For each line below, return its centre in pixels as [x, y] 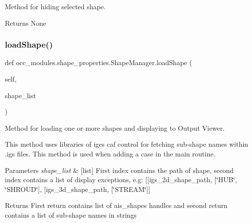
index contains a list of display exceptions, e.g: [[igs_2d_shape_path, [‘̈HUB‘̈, [121, 180]
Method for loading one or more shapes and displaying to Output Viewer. [115, 128]
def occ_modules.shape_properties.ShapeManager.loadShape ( [99, 62]
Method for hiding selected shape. [55, 6]
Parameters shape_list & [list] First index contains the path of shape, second [119, 170]
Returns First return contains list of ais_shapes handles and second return [116, 205]
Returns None [26, 23]
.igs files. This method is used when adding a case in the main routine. [110, 153]
